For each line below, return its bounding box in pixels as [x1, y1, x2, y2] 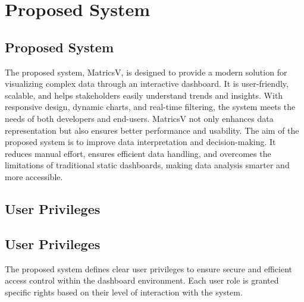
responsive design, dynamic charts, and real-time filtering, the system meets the [5, 100, 296, 113]
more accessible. [5, 170, 63, 183]
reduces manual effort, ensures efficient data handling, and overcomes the [5, 147, 271, 159]
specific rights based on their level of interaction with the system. [5, 285, 243, 298]
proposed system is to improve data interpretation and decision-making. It [5, 136, 276, 148]
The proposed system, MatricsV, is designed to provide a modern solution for [5, 65, 287, 78]
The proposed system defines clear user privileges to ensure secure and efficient [5, 262, 292, 275]
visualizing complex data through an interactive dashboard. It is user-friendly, [5, 77, 289, 90]
